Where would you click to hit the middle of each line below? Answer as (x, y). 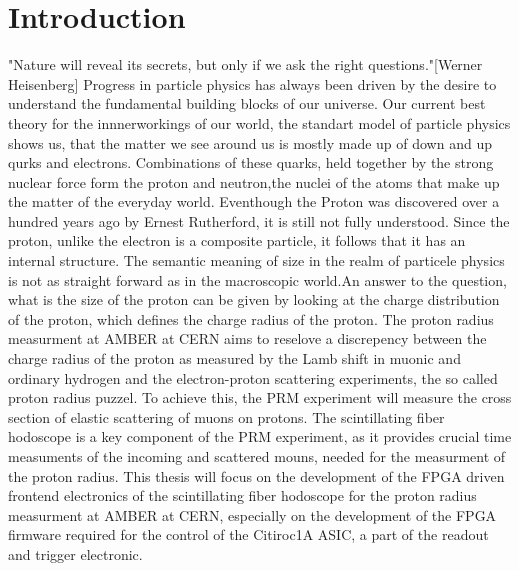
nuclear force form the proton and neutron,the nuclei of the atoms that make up (254, 181)
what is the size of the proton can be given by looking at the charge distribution (254, 299)
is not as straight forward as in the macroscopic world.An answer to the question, (257, 279)
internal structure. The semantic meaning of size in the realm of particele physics (256, 260)
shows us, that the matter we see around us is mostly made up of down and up (250, 142)
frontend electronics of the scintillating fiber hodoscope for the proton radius (242, 495)
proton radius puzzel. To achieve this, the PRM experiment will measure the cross (260, 397)
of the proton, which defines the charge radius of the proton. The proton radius (251, 318)
